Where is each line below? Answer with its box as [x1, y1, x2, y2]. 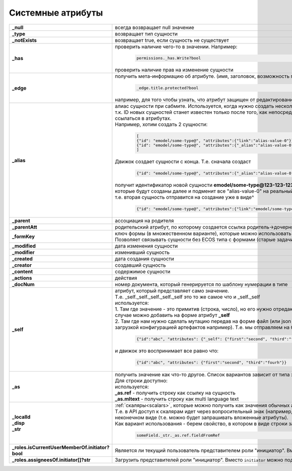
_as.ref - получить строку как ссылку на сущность [115, 390, 236, 396]
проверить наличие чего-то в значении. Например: [115, 43, 238, 50]
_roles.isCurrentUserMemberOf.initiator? [12, 444, 109, 451]
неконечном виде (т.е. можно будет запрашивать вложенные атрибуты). [115, 414, 289, 421]
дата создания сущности [115, 255, 174, 262]
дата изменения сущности [115, 243, 178, 250]
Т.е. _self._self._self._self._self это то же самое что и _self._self [115, 294, 260, 300]
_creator [12, 262, 32, 269]
